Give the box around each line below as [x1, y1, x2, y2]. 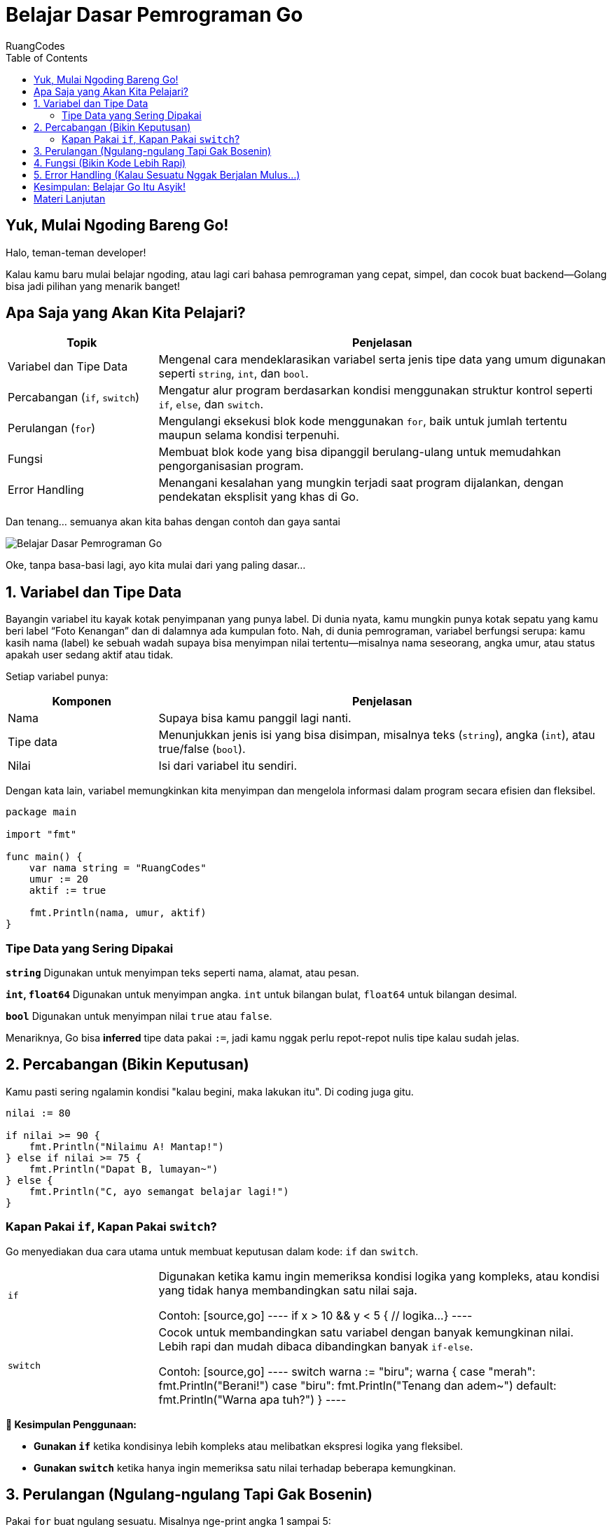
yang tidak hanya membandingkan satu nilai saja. [158, 1283, 417, 1297]
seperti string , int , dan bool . [158, 366, 309, 381]
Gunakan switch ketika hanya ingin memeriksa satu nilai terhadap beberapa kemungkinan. [34, 1461, 457, 1474]
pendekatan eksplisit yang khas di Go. [158, 490, 359, 504]
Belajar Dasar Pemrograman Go [6, 3, 303, 27]
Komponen [52, 694, 112, 709]
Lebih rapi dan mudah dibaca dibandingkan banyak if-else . [158, 1339, 473, 1353]
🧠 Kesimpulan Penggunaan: [6, 1418, 137, 1430]
